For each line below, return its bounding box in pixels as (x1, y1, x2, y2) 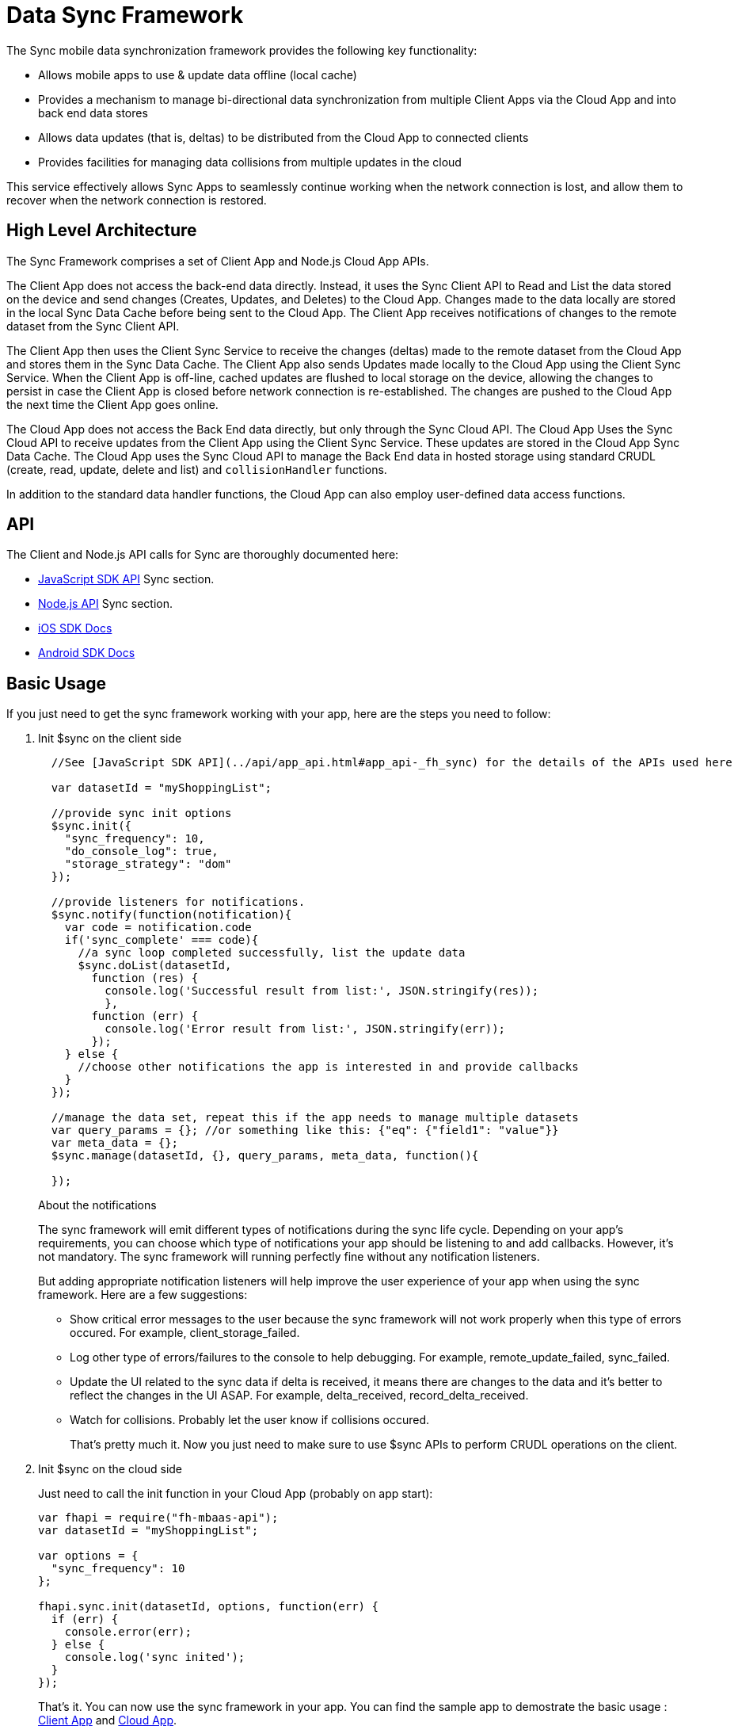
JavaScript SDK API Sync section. (38, 572, 215, 586)
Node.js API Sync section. (38, 597, 173, 611)
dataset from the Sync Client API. (6, 319, 180, 333)
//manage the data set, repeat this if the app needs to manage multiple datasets (51, 1111, 579, 1125)
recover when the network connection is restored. (6, 193, 267, 207)
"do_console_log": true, (64, 845, 219, 858)
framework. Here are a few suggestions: (38, 1288, 248, 1302)
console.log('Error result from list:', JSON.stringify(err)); (105, 1022, 506, 1036)
